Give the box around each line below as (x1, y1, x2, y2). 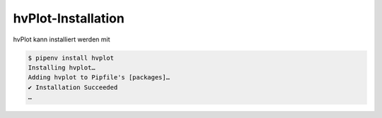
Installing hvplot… (28, 63, 95, 72)
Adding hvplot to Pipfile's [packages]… (28, 74, 170, 81)
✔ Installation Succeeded (28, 83, 118, 91)
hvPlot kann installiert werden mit (13, 35, 110, 44)
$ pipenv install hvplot (28, 53, 115, 62)
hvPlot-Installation (13, 11, 125, 26)
